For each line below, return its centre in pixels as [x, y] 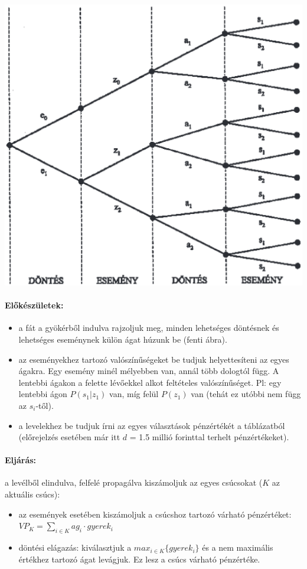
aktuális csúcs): [32, 494]
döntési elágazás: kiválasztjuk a [75, 547]
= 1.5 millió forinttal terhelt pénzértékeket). [209, 437]
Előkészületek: [34, 305]
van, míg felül [134, 394]
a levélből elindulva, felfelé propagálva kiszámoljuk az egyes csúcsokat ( [134, 482]
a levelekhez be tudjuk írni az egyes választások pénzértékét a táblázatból [152, 425]
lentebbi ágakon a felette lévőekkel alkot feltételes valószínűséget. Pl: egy [150, 382]
